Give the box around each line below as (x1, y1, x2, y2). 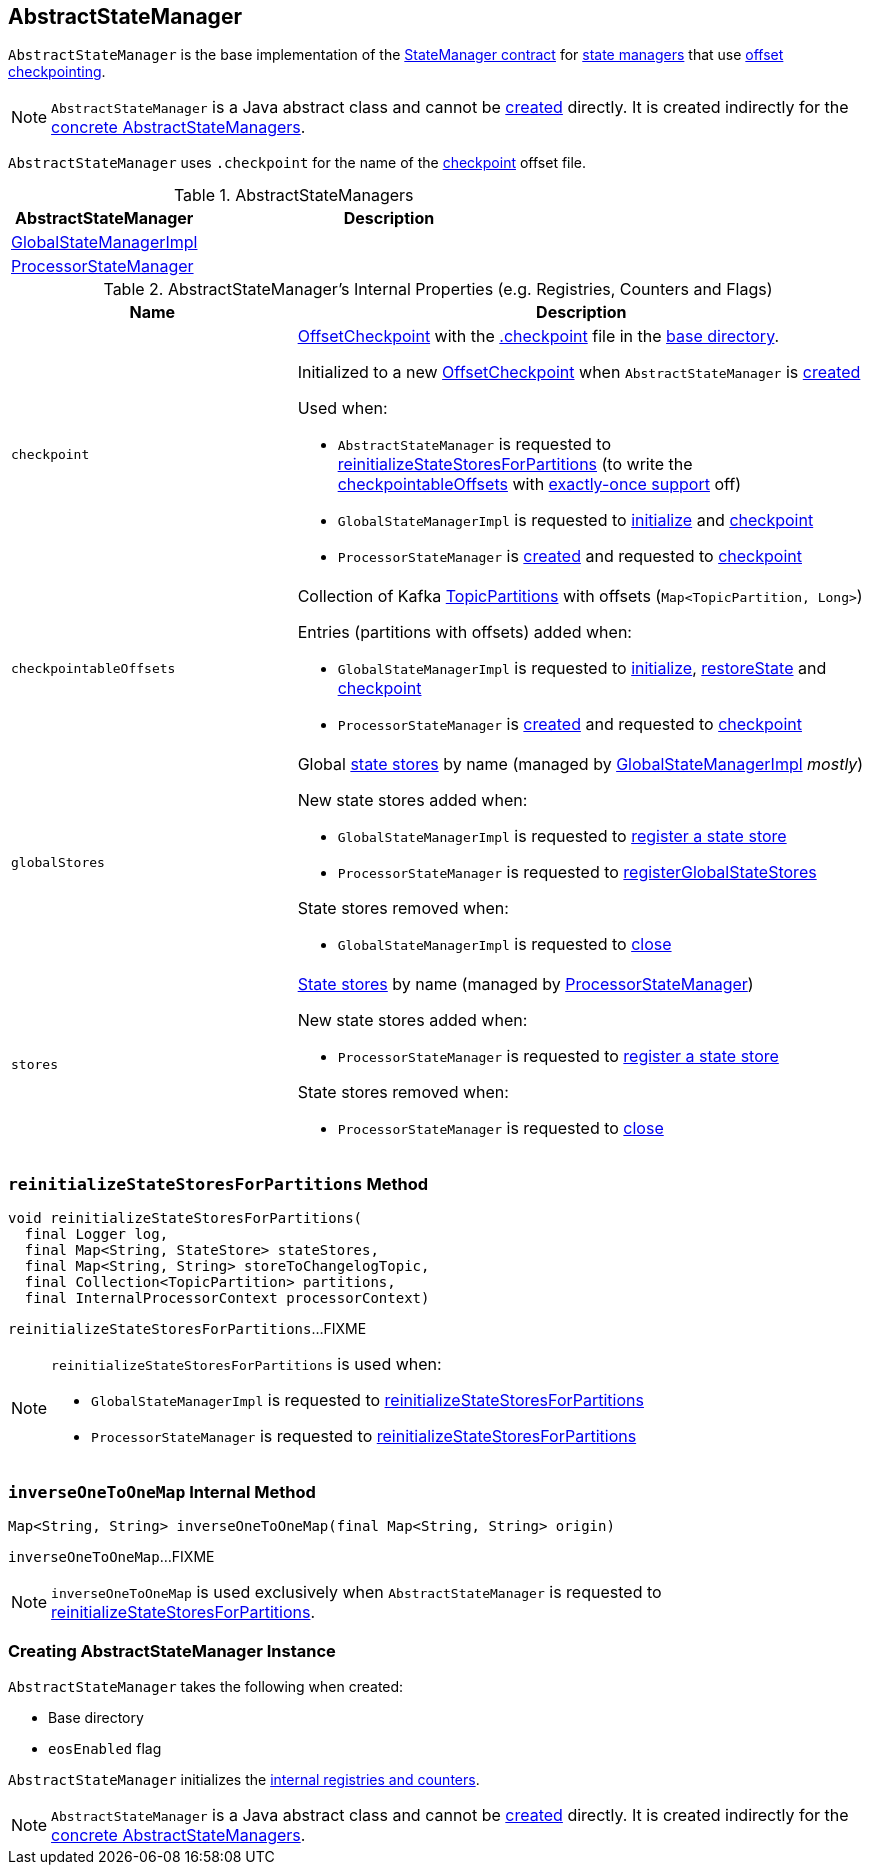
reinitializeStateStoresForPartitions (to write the (337, 454, 693, 475)
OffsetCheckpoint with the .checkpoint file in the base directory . (297, 326, 780, 347)
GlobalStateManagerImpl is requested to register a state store (337, 826, 787, 847)
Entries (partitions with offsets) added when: (297, 622, 632, 643)
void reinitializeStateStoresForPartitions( (8, 1210, 363, 1227)
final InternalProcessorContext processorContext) (24, 1290, 430, 1307)
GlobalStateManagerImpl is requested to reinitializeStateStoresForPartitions (91, 1390, 644, 1411)
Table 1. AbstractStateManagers (173, 185, 414, 206)
